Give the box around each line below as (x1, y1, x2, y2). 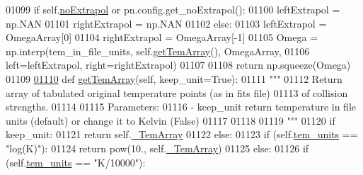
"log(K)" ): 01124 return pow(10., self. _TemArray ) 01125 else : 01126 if (6, 140, 309, 155)
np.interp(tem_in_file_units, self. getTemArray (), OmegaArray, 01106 (6, 43, 310, 58)
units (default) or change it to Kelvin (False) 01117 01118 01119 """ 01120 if (6, 113, 335, 128)
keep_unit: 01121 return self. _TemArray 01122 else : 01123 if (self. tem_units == (6, 127, 358, 142)
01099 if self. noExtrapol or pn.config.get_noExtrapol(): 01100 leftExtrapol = (6, 2, 340, 16)
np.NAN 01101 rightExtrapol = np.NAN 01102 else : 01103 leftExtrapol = (6, 16, 327, 30)
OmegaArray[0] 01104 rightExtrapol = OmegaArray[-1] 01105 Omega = (6, 30, 318, 45)
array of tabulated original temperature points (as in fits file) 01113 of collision (6, 85, 348, 100)
